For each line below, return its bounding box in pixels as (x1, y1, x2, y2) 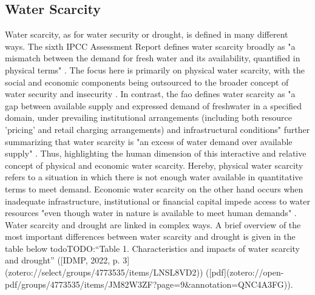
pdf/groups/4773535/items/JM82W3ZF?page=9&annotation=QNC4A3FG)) (5, 277, 291, 290)
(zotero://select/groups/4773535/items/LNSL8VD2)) (5, 266, 203, 279)
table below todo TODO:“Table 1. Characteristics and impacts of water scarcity (5, 242, 300, 254)
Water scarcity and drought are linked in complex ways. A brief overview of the (5, 218, 301, 231)
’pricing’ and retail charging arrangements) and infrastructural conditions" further (5, 123, 310, 135)
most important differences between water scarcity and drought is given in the (5, 230, 296, 243)
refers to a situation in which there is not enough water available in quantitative (5, 171, 303, 183)
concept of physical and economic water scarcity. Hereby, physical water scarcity (5, 158, 303, 171)
